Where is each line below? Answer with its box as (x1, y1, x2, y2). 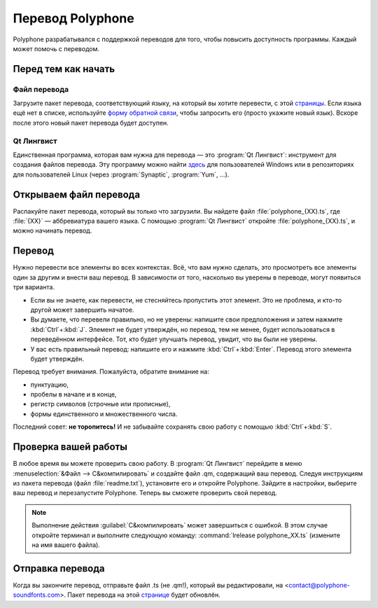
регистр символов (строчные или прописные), (30, 400, 171, 408)
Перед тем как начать (13, 63, 115, 75)
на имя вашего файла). (31, 540, 101, 549)
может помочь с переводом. (13, 44, 99, 53)
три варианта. (13, 283, 55, 291)
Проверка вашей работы (13, 441, 128, 453)
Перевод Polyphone (13, 11, 134, 26)
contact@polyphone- (288, 581, 350, 589)
